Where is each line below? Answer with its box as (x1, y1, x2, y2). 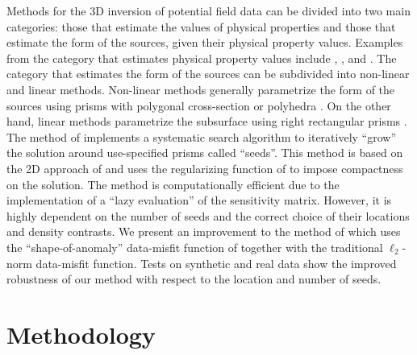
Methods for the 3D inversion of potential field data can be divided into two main (6, 2, 411, 19)
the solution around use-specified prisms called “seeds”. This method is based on (6, 144, 403, 161)
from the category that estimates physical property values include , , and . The (6, 49, 397, 66)
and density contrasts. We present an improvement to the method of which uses (6, 223, 401, 240)
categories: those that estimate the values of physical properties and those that (6, 18, 396, 35)
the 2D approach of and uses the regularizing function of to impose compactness (6, 159, 403, 176)
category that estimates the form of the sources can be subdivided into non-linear (6, 65, 410, 82)
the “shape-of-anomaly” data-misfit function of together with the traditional (6, 238, 383, 255)
